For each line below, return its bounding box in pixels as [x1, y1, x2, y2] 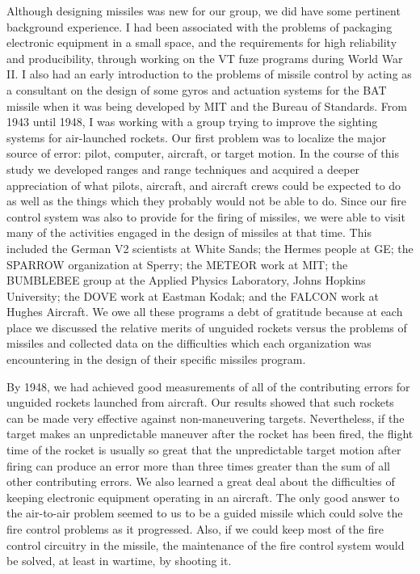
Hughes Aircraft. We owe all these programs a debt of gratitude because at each [6, 303, 403, 320]
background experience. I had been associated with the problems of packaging [6, 18, 393, 35]
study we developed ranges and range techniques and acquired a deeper [6, 160, 360, 177]
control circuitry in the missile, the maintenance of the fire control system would [6, 536, 405, 553]
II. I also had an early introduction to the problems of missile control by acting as [6, 65, 412, 82]
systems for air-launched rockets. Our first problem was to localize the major [6, 129, 387, 146]
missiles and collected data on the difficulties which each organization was [6, 335, 372, 352]
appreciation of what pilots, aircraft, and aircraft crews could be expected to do [6, 176, 401, 193]
